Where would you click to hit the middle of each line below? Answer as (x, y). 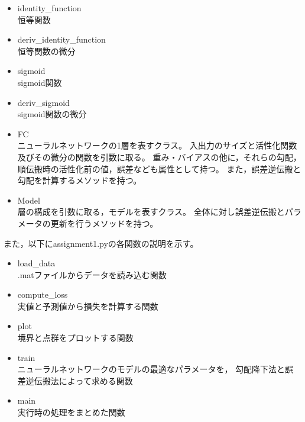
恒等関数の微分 (46, 51)
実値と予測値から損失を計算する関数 (88, 306)
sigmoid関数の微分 (52, 114)
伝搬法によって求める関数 (83, 380)
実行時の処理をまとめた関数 (71, 412)
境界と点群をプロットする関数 (75, 338)
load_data (36, 263)
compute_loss (43, 294)
